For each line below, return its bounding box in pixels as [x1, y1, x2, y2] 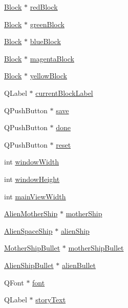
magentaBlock [30, 53, 74, 64]
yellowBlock [30, 70, 67, 81]
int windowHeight [4, 173, 60, 184]
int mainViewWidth [4, 191, 66, 201]
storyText [35, 294, 66, 305]
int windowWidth [4, 156, 59, 167]
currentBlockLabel [35, 87, 93, 98]
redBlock [30, 2, 58, 12]
